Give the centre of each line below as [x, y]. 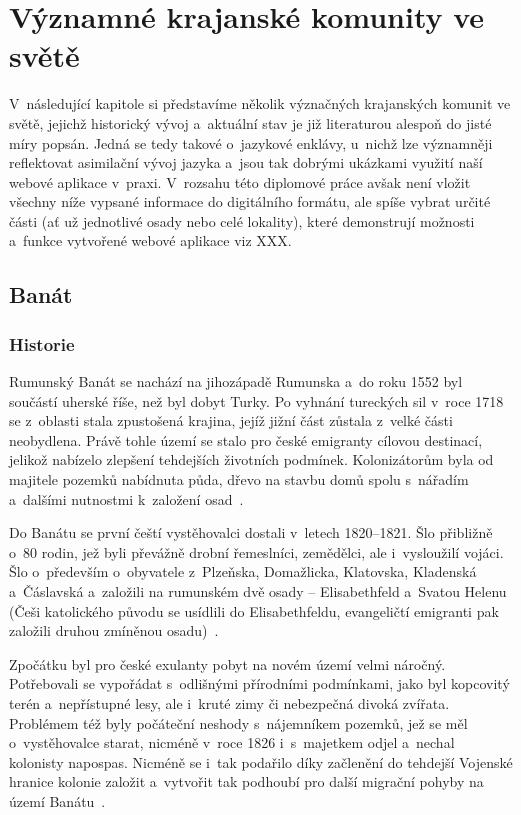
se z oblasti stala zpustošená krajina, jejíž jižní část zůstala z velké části [231, 420]
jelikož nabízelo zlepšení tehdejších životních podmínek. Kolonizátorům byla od [251, 459]
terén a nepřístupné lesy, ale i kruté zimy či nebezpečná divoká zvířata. [229, 702]
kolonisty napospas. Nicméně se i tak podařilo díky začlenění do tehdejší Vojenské [261, 761]
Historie [42, 343]
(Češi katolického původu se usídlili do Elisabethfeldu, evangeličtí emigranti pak [254, 610]
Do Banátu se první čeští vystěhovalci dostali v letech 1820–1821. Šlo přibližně [251, 532]
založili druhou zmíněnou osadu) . [114, 630]
